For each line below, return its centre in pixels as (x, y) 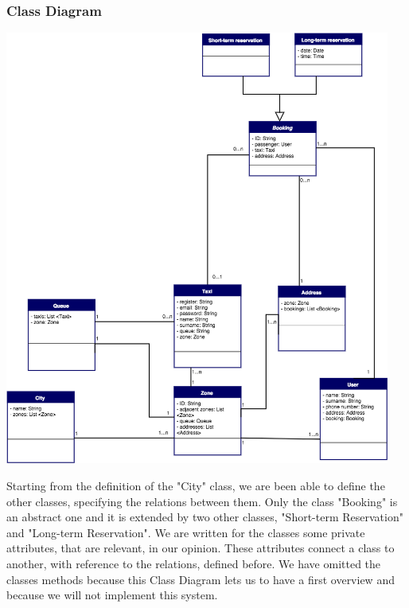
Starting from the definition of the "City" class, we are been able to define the (196, 485)
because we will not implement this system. (112, 595)
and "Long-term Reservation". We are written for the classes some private (186, 532)
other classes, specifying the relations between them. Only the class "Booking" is (202, 501)
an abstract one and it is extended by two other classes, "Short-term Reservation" (205, 517)
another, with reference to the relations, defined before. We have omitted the (194, 563)
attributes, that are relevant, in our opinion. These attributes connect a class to (201, 548)
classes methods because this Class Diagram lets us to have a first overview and (201, 579)
